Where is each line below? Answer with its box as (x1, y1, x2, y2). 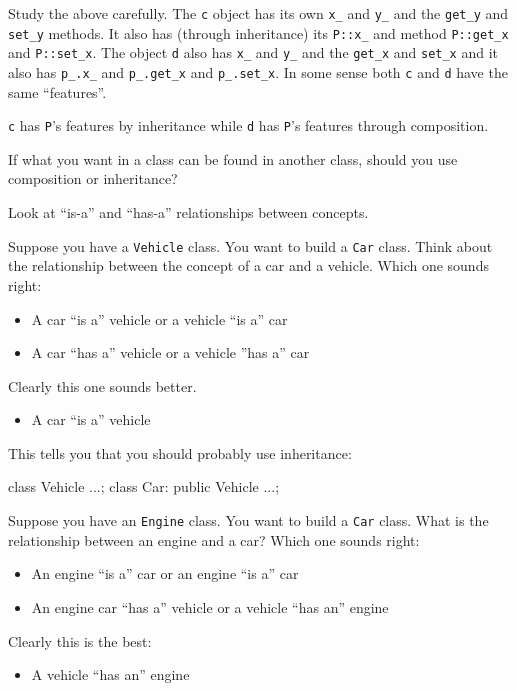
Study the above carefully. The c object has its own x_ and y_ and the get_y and (8, 3, 509, 23)
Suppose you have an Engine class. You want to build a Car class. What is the (8, 510, 489, 531)
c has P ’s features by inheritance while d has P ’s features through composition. (8, 115, 489, 136)
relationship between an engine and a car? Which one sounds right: (8, 529, 420, 550)
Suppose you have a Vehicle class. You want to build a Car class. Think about (8, 235, 493, 256)
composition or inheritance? (8, 168, 178, 189)
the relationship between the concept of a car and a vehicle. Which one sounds (8, 255, 489, 276)
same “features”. (8, 81, 107, 102)
